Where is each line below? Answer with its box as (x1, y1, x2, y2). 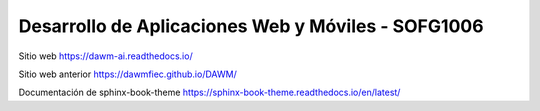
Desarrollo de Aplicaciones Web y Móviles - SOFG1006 (18, 15, 484, 37)
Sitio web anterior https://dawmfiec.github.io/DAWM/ (18, 68, 237, 80)
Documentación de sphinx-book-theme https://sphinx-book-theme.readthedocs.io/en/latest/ (18, 86, 401, 99)
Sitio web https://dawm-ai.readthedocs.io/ (18, 50, 194, 62)
